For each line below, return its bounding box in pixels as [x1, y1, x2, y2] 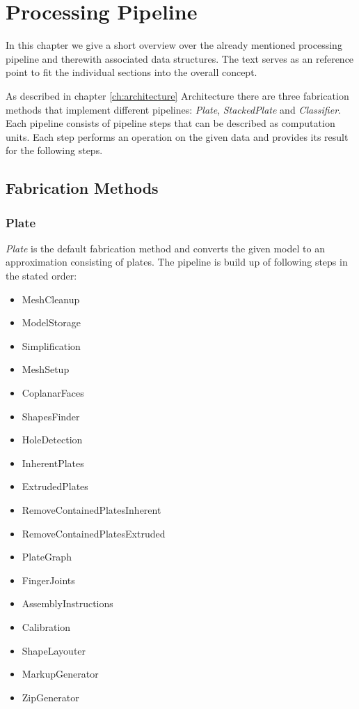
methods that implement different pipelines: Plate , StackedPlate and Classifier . [6, 102, 341, 116]
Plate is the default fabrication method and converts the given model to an [6, 241, 325, 255]
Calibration [22, 619, 71, 634]
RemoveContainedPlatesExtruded [22, 526, 166, 540]
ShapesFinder [22, 409, 80, 423]
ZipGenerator [22, 689, 79, 704]
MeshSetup [22, 362, 70, 376]
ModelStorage [22, 315, 81, 330]
